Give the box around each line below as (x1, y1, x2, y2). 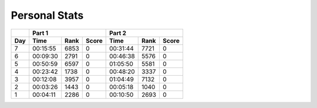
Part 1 (32, 29, 49, 37)
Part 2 (109, 29, 126, 37)
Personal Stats (11, 9, 84, 22)
